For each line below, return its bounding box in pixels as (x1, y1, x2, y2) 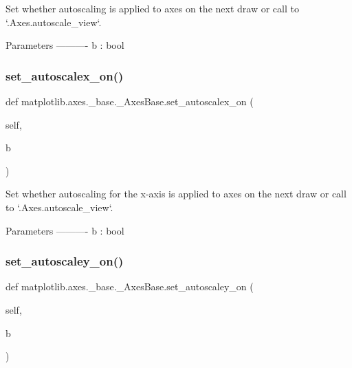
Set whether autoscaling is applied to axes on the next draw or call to (5, 1, 299, 15)
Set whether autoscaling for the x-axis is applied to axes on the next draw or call (5, 186, 346, 201)
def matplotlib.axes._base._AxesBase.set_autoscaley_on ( (5, 279, 254, 294)
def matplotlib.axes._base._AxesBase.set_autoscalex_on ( (5, 94, 254, 108)
